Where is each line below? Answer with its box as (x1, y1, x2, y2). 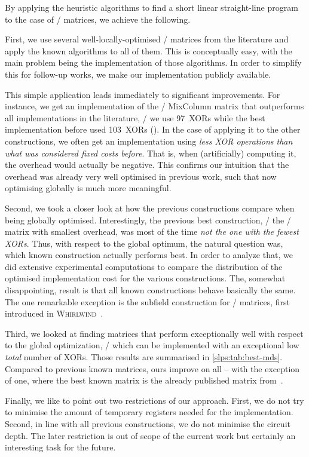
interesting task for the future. (5, 441, 116, 453)
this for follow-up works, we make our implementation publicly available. (5, 68, 271, 80)
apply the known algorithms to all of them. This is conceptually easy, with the (5, 44, 292, 57)
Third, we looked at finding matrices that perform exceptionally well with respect (5, 327, 304, 339)
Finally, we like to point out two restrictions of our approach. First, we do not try (5, 394, 304, 406)
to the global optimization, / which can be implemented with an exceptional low (5, 339, 299, 351)
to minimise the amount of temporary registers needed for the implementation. (5, 406, 293, 418)
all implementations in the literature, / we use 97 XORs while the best (5, 111, 265, 124)
